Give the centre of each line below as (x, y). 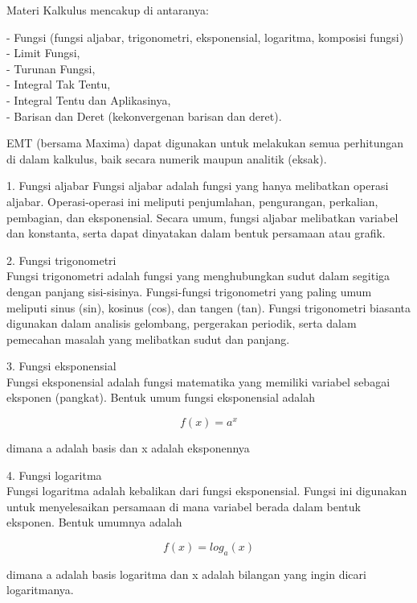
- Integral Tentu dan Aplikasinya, (89, 99)
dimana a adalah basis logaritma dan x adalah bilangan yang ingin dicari (186, 574)
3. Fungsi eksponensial (61, 366)
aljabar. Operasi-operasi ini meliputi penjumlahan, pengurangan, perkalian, (192, 201)
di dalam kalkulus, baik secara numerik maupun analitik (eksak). (167, 158)
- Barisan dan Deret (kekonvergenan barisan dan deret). (144, 116)
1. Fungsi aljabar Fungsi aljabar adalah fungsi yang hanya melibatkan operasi (198, 186)
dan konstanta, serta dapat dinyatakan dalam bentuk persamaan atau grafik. (196, 233)
